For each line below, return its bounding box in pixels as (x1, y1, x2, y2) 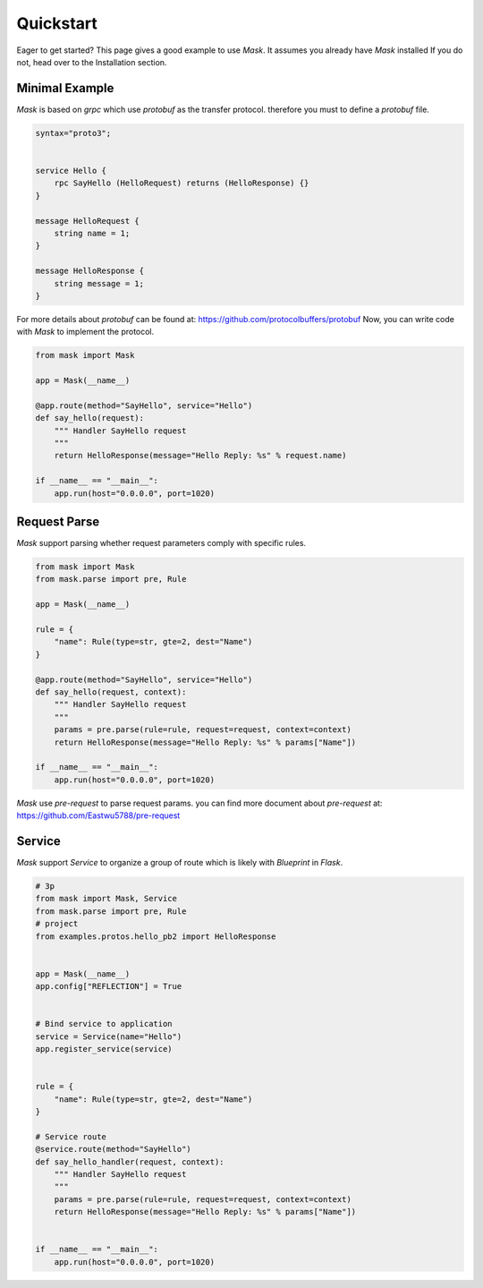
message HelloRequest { (35, 216, 140, 226)
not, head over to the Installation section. (16, 56, 167, 67)
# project (35, 918, 79, 929)
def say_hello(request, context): (35, 687, 187, 697)
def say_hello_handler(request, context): (35, 1156, 225, 1167)
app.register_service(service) (35, 1044, 174, 1054)
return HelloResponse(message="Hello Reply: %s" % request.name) (54, 450, 347, 461)
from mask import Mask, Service (35, 893, 178, 904)
